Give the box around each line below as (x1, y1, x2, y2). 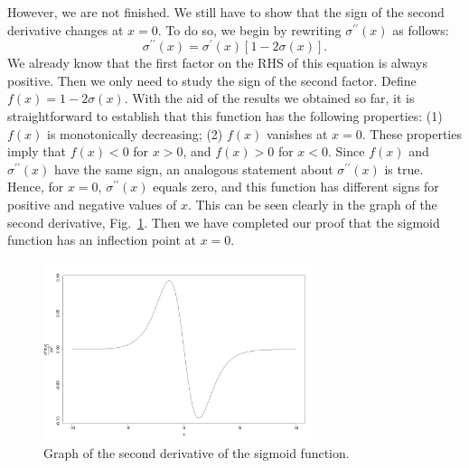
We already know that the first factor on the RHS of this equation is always (7, 53, 427, 72)
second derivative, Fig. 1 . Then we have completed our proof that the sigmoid (7, 212, 440, 231)
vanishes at (266, 124, 328, 143)
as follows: (392, 20, 449, 39)
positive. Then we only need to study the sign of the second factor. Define (7, 70, 417, 89)
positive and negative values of (7, 195, 177, 214)
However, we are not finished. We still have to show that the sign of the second (7, 3, 445, 21)
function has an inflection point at (7, 230, 196, 249)
